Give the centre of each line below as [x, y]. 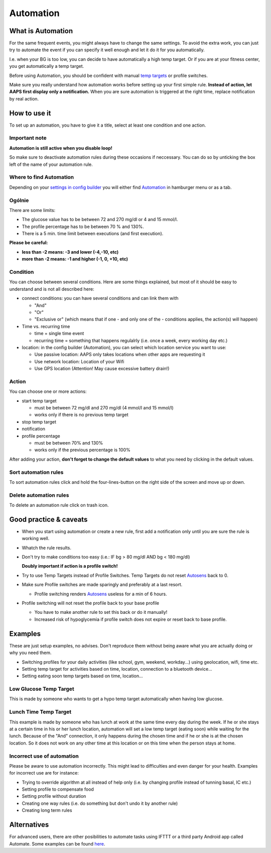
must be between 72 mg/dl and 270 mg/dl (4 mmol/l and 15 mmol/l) [104, 408]
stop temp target [39, 421]
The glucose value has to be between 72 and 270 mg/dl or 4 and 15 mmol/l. [100, 220]
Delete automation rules [39, 495]
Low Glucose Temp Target [42, 689]
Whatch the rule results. [46, 548]
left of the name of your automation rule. [51, 164]
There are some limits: [32, 210]
